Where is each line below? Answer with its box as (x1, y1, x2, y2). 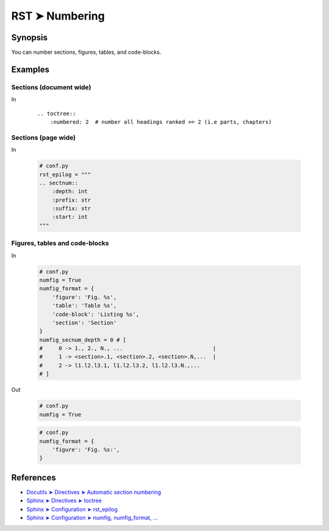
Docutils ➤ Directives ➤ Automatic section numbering (26, 488, 161, 496)
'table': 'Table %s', (52, 302, 117, 309)
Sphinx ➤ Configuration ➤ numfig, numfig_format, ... (26, 514, 158, 521)
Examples (11, 64, 50, 74)
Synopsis (11, 32, 48, 43)
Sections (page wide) (11, 133, 76, 141)
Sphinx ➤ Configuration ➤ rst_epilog (26, 505, 118, 513)
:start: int (52, 213, 88, 221)
